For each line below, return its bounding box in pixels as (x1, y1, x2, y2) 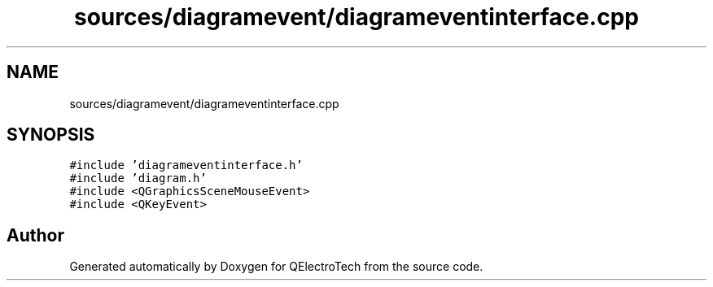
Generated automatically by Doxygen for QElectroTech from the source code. (69, 259, 483, 274)
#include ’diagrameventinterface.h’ (69, 159, 303, 172)
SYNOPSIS (7, 124, 95, 146)
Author (7, 224, 64, 246)
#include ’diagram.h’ (69, 172, 207, 185)
